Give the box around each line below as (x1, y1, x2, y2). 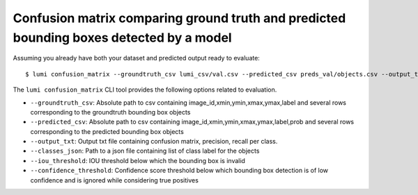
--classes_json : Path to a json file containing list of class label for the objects (30, 146, 260, 155)
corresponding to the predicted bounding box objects (30, 127, 184, 135)
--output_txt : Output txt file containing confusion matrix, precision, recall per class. (30, 137, 278, 146)
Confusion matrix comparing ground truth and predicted (13, 10, 346, 26)
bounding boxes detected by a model (13, 30, 233, 45)
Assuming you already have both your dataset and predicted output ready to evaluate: (13, 54, 261, 62)
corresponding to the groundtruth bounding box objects (30, 108, 191, 116)
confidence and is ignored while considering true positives (30, 176, 199, 184)
